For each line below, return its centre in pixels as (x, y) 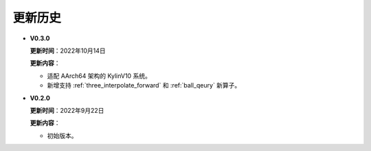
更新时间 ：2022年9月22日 (67, 110)
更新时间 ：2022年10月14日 (68, 51)
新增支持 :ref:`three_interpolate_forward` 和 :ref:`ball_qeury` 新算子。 (144, 85)
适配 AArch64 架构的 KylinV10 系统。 (99, 76)
